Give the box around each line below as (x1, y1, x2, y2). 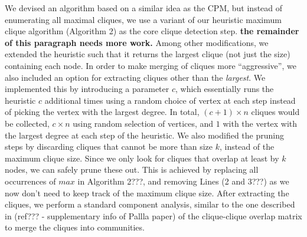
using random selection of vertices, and (73, 117, 214, 129)
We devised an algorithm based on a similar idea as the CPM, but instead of (5, 2, 283, 14)
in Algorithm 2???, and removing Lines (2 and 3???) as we (77, 175, 289, 187)
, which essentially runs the (175, 83, 274, 95)
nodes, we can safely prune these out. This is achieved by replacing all (5, 163, 259, 176)
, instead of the (219, 140, 275, 153)
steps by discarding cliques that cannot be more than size (5, 140, 213, 153)
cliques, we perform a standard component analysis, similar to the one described (5, 198, 295, 210)
